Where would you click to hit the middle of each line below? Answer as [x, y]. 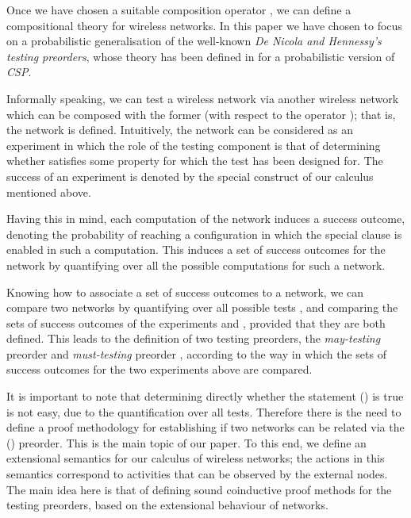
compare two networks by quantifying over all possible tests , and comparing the [202, 307]
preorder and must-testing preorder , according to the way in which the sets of [196, 353]
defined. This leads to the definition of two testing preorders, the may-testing [194, 338]
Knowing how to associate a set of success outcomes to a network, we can [185, 292]
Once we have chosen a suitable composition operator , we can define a [179, 10]
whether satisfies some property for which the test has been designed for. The [195, 161]
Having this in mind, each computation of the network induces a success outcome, [206, 219]
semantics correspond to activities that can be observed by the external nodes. [197, 474]
